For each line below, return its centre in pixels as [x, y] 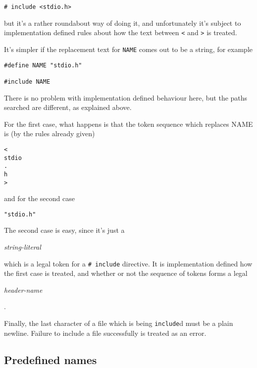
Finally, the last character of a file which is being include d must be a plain [119, 323]
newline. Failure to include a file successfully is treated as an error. [105, 333]
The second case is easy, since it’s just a [64, 230]
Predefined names [51, 359]
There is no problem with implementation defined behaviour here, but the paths [126, 97]
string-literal [23, 247]
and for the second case [39, 198]
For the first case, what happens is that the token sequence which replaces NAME [128, 124]
